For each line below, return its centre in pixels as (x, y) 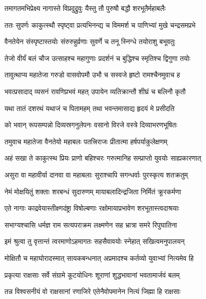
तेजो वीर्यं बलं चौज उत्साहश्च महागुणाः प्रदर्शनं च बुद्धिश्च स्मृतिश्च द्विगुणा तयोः (98, 58)
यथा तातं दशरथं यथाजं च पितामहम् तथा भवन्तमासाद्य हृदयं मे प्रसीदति (90, 108)
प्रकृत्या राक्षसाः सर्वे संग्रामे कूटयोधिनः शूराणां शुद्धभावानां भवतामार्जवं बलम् (92, 274)
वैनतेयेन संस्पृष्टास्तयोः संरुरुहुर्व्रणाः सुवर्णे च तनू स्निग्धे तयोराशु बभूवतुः (90, 41)
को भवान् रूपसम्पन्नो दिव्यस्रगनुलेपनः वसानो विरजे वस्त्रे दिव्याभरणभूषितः (91, 125)
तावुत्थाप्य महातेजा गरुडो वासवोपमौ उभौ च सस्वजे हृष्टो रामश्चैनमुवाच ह (92, 75)
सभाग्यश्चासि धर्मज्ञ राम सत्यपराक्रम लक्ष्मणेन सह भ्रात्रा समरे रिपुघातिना (91, 224)
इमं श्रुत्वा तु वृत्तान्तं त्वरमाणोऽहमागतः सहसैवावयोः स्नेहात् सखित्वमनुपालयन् (95, 241)
